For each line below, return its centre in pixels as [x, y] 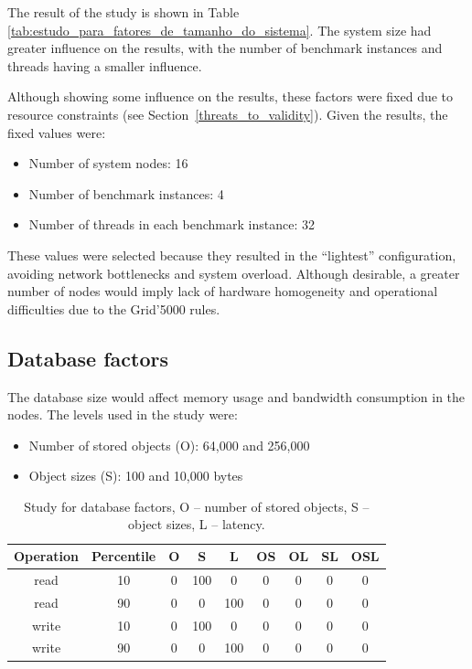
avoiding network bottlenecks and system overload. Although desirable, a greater [234, 273]
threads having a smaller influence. [105, 65]
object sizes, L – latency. [196, 524]
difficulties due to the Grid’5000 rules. [114, 308]
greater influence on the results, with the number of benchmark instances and [225, 48]
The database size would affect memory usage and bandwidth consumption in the [236, 396]
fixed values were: [57, 132]
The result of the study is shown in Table [123, 12]
